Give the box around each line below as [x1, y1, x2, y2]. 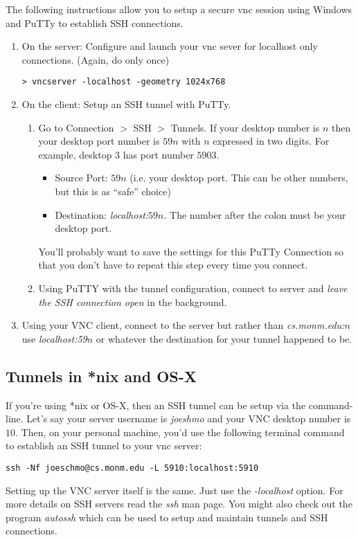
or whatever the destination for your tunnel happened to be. [96, 331, 352, 345]
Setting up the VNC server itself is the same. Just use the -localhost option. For [6, 483, 343, 497]
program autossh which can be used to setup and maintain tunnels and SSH [6, 510, 328, 524]
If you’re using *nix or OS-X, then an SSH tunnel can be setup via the [6, 397, 306, 412]
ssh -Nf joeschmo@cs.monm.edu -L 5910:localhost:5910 [6, 462, 259, 473]
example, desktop [38, 147, 112, 161]
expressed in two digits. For [213, 134, 330, 148]
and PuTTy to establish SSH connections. [6, 15, 184, 30]
